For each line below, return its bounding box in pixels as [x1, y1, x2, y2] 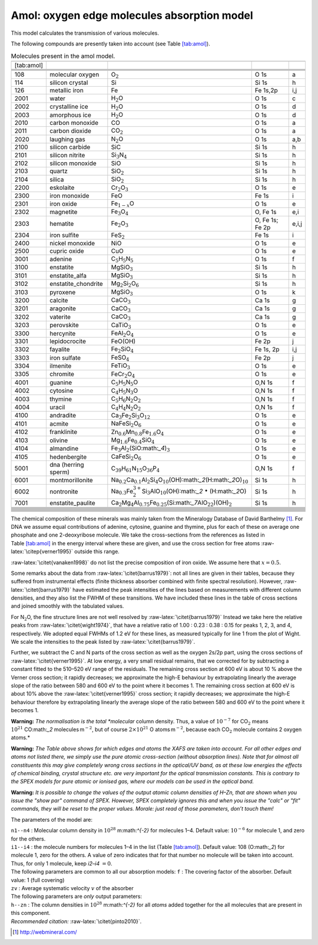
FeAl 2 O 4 [111, 329, 134, 338]
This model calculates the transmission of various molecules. [11, 29, 159, 37]
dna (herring [49, 460, 84, 469]
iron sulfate [49, 354, 81, 362]
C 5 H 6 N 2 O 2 [111, 394, 141, 404]
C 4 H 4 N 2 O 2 [111, 403, 141, 412]
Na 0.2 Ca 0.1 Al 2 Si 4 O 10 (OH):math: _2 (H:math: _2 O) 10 [111, 476, 249, 485]
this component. [11, 910, 51, 917]
